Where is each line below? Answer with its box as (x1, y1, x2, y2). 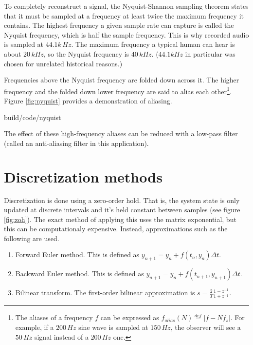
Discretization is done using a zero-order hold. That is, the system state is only (4, 195, 240, 205)
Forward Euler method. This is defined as (15, 249, 140, 260)
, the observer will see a (170, 322, 241, 332)
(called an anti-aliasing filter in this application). (4, 138, 149, 148)
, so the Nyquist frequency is (43, 48, 129, 59)
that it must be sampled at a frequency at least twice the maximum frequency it (4, 10, 244, 20)
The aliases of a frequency (15, 312, 93, 323)
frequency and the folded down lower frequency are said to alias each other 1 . (4, 84, 232, 96)
